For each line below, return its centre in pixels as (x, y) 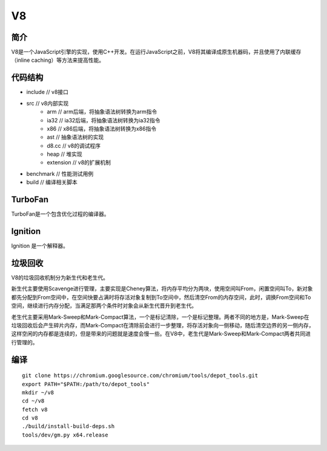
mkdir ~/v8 (38, 392)
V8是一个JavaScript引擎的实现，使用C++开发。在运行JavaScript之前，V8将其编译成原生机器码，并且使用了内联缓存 (156, 52)
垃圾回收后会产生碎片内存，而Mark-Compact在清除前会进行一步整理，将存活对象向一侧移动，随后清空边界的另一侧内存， (163, 325)
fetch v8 (35, 409)
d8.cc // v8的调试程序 (74, 145)
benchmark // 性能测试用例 (60, 173)
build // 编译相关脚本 (52, 182)
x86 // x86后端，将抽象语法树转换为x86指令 (102, 129)
